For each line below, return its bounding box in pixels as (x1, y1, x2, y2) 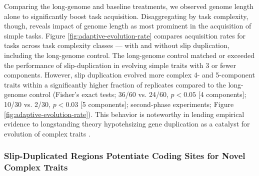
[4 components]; (198, 89, 246, 99)
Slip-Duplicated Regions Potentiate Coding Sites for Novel (4, 149, 245, 162)
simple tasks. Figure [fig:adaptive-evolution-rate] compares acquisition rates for (4, 30, 246, 40)
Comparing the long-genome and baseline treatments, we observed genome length (4, 1, 253, 11)
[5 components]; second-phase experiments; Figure (80, 98, 234, 109)
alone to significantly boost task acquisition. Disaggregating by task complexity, (4, 10, 248, 21)
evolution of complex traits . (4, 128, 90, 138)
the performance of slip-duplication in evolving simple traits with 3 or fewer (4, 59, 236, 70)
